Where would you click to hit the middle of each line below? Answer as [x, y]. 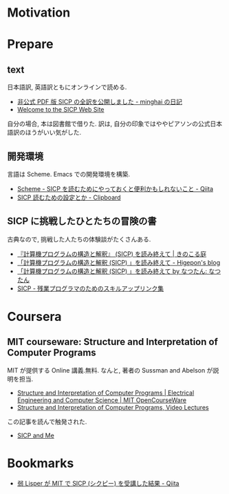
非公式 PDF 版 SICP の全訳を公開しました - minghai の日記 [100, 102]
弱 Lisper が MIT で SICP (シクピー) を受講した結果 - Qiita [98, 483]
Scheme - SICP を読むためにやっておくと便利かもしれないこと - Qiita [115, 189]
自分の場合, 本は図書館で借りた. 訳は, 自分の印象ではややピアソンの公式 [109, 124]
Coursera [34, 317]
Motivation [39, 13]
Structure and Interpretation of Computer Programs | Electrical [106, 393]
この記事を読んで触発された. [47, 422]
